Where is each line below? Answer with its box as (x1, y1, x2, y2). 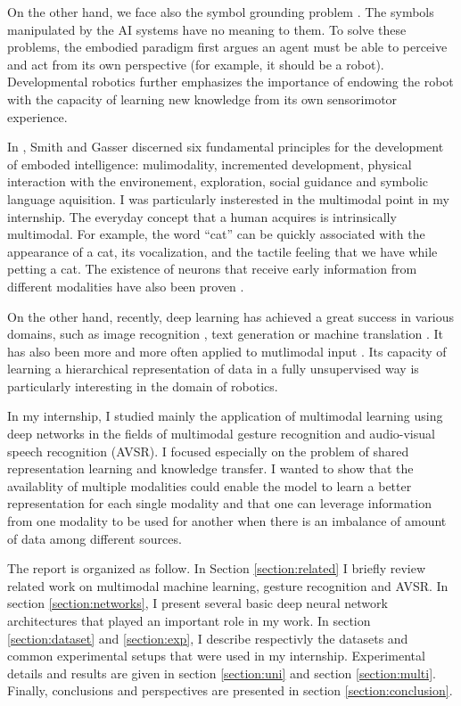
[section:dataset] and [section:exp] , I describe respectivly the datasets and (7, 628, 408, 647)
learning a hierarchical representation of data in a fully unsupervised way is (7, 359, 419, 378)
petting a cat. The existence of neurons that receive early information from (7, 259, 417, 278)
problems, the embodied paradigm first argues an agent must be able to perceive (7, 37, 448, 56)
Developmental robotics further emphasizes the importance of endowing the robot (7, 72, 454, 91)
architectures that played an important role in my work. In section (7, 612, 371, 629)
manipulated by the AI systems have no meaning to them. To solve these (7, 20, 407, 38)
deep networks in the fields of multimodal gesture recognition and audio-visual (7, 424, 435, 443)
